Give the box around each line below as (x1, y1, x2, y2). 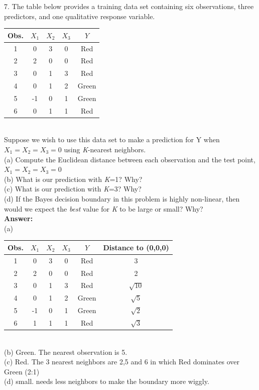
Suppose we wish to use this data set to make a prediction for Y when (4, 134, 220, 145)
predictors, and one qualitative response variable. (4, 11, 155, 21)
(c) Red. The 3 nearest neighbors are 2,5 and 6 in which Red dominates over (4, 356, 239, 367)
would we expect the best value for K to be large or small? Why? (4, 203, 203, 214)
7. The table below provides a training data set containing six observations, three (4, 1, 254, 11)
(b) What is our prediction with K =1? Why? (4, 173, 143, 184)
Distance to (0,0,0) (103, 242, 169, 252)
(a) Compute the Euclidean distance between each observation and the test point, (4, 154, 255, 164)
